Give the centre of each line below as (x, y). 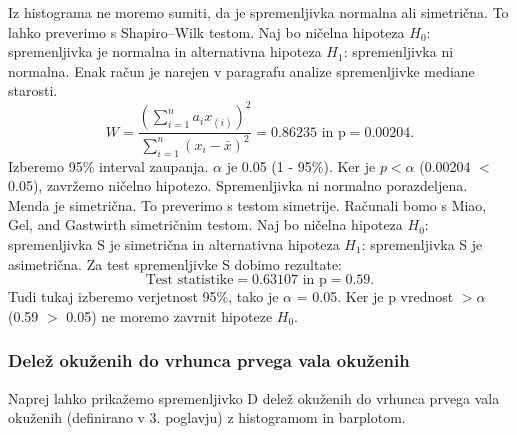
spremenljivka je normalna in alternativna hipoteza (165, 51)
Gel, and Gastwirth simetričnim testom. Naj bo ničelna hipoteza (205, 224)
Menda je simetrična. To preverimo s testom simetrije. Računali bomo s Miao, (247, 204)
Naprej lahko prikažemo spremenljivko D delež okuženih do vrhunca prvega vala (254, 397)
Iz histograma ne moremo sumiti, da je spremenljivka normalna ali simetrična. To (258, 12)
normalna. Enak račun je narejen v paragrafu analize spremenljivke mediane (241, 70)
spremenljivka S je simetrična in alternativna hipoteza (174, 244)
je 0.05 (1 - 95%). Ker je (301, 165)
